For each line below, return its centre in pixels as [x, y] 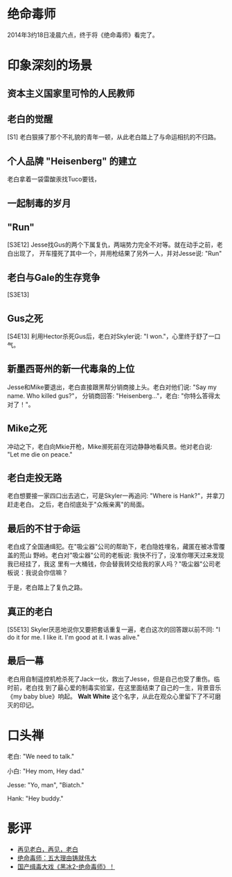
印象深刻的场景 [50, 66]
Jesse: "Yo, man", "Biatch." [46, 785]
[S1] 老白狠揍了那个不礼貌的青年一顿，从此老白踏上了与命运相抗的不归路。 [114, 137]
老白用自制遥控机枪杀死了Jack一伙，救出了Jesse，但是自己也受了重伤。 [110, 679]
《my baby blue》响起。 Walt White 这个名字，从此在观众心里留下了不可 [111, 696]
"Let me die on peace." [40, 454]
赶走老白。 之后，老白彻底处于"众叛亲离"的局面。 [78, 505]
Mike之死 [27, 428]
